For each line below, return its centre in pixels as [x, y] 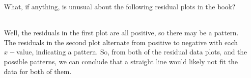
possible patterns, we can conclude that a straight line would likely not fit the [121, 61]
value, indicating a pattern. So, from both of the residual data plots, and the [132, 52]
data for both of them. [38, 71]
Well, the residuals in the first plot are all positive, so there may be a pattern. [121, 33]
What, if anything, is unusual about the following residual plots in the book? [120, 6]
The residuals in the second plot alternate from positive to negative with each [121, 42]
